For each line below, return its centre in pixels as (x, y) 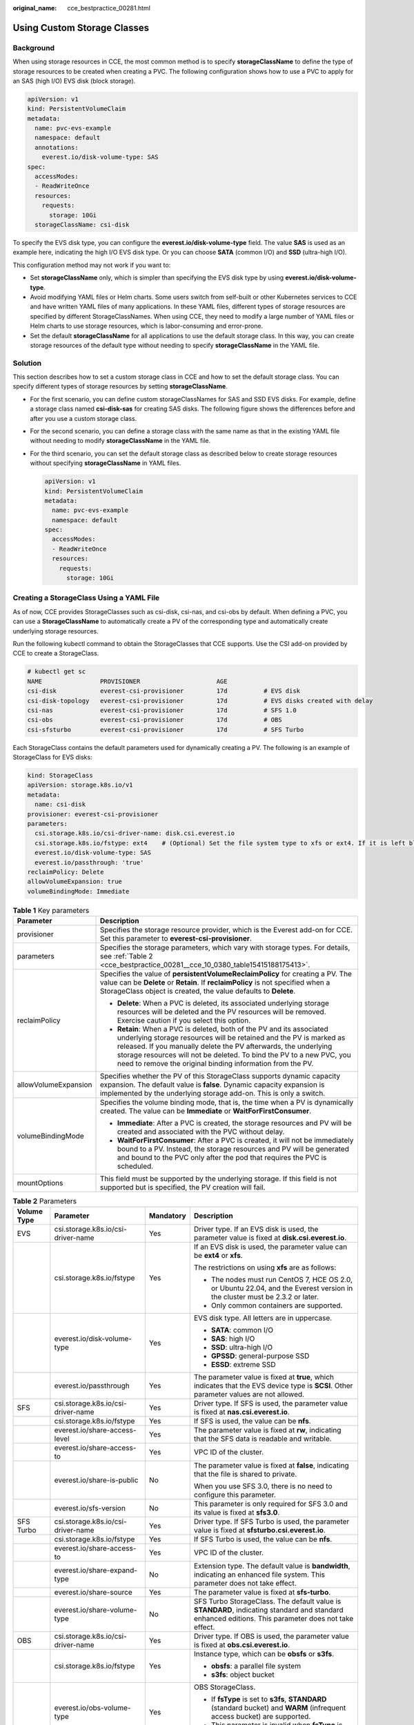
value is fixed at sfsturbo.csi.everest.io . (259, 1530)
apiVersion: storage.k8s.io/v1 (80, 785)
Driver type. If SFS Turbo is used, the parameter (272, 1521)
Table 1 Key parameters (51, 910)
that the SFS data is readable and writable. (263, 1439)
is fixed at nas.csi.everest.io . (241, 1412)
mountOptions (40, 1183)
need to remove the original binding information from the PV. (215, 1064)
